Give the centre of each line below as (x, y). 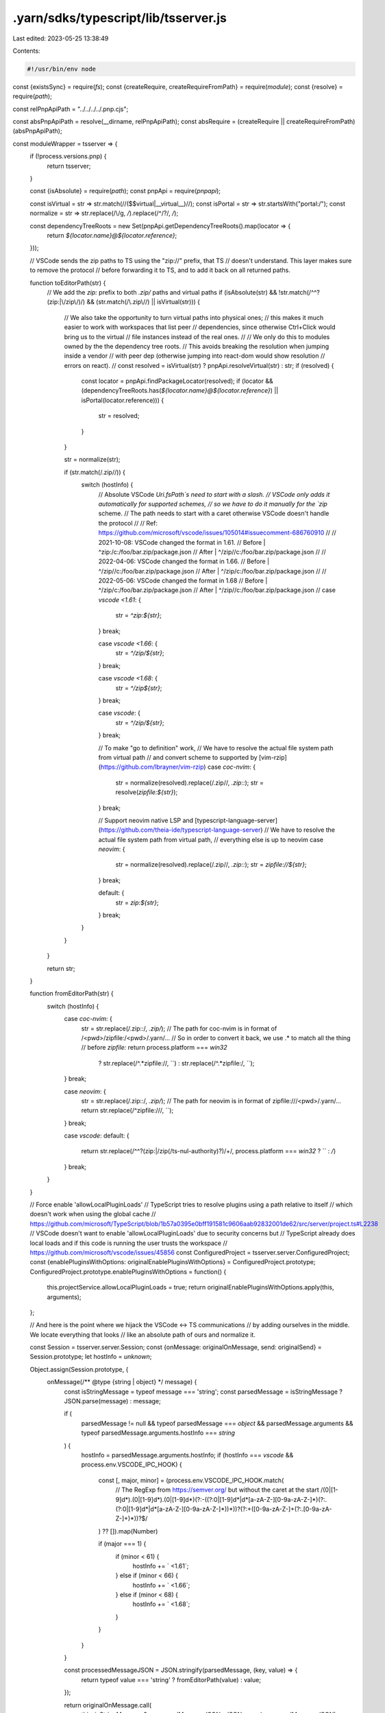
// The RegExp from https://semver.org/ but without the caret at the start (217, 1490)
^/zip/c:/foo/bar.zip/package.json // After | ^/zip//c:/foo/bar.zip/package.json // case (217, 590)
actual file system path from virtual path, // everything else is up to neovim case (211, 839)
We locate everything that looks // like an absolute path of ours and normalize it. (143, 1334)
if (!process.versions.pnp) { (68, 156)
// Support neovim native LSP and (146, 820)
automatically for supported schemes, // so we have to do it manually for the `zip (213, 504)
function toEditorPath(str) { (68, 283)
